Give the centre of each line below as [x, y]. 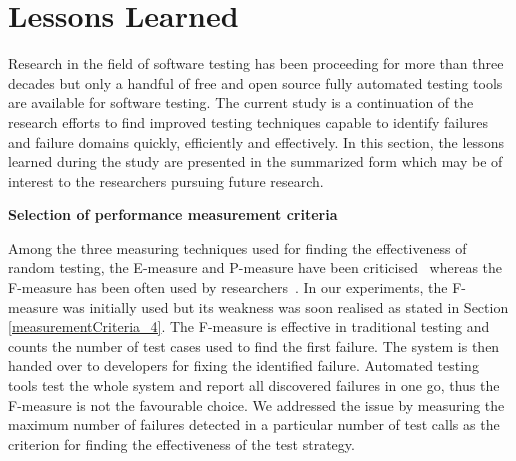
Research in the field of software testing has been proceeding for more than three [256, 63]
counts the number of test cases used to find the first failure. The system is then [254, 345]
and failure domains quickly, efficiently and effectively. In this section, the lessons [256, 141]
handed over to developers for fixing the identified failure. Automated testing [243, 365]
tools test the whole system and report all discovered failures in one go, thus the [254, 385]
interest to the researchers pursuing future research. [166, 180]
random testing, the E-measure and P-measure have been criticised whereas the [255, 267]
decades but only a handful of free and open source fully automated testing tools [255, 82]
